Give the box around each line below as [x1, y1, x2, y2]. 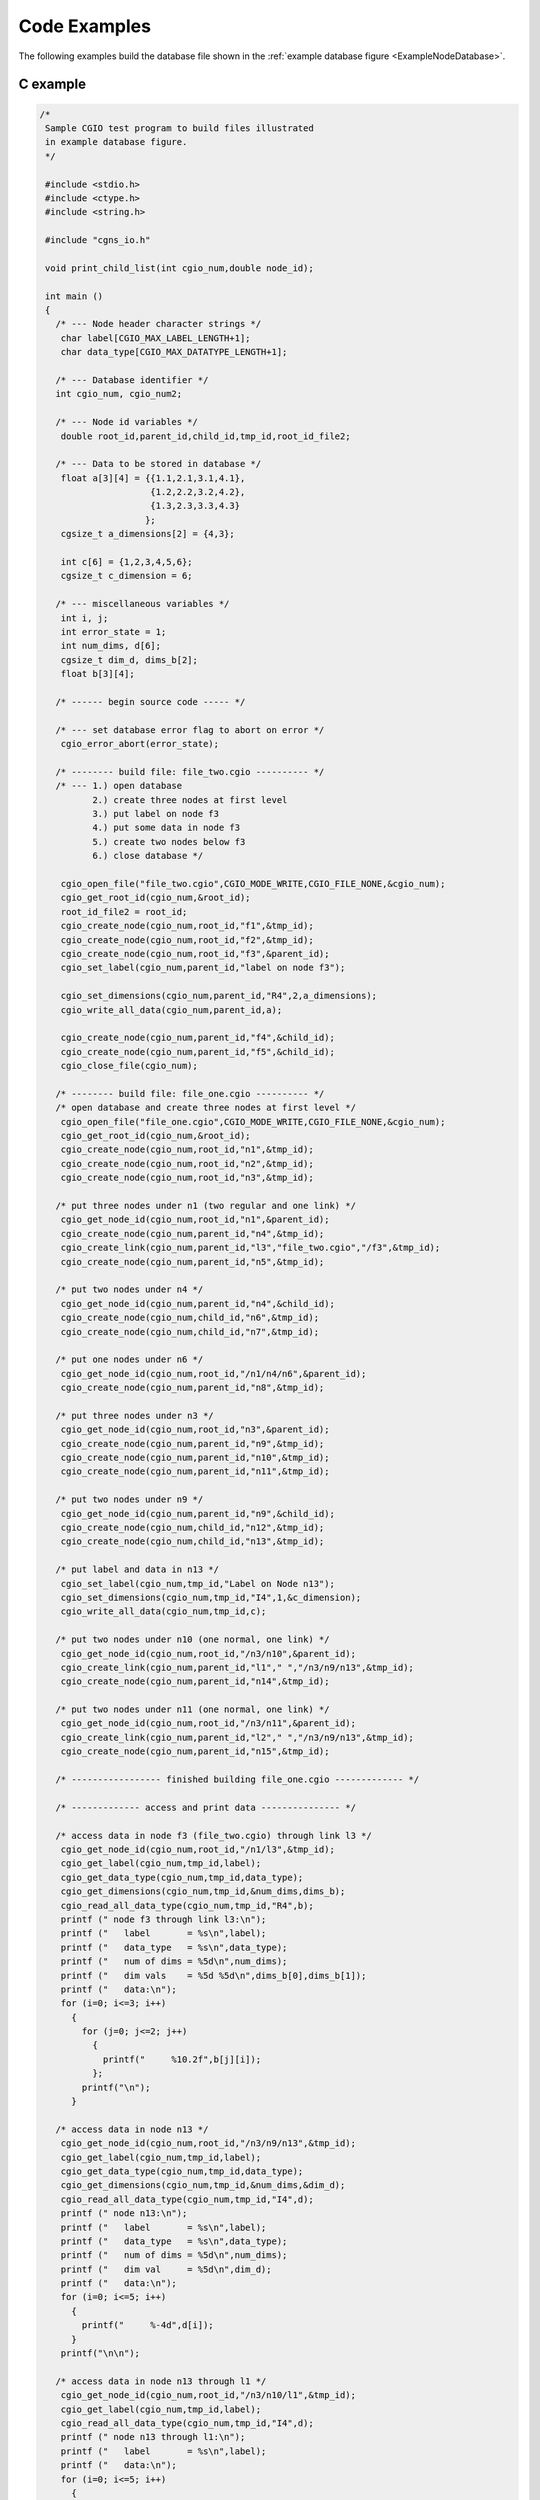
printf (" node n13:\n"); [60, 2208, 188, 2219]
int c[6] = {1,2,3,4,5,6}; [60, 556, 194, 568]
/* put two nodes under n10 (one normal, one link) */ [55, 1634, 330, 1645]
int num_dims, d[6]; [60, 640, 162, 652]
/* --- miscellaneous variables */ [55, 598, 230, 610]
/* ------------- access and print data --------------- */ [55, 1801, 357, 1813]
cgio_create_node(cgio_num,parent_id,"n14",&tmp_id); [60, 1676, 330, 1687]
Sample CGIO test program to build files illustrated [45, 122, 314, 134]
